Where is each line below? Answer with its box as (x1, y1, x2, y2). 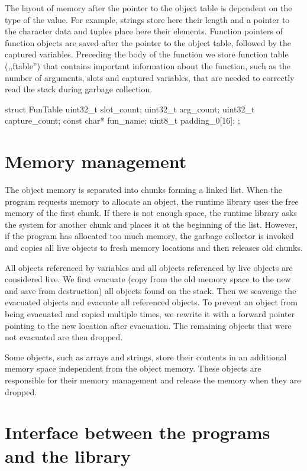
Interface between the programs (5, 420, 270, 444)
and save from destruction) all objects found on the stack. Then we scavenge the (5, 284, 296, 296)
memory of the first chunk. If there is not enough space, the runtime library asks (5, 207, 297, 219)
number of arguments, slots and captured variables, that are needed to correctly (5, 71, 295, 83)
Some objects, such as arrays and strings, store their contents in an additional (5, 350, 287, 363)
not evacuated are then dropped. (5, 331, 123, 343)
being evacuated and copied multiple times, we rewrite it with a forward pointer (5, 308, 295, 320)
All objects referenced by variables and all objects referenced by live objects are (5, 261, 293, 273)
